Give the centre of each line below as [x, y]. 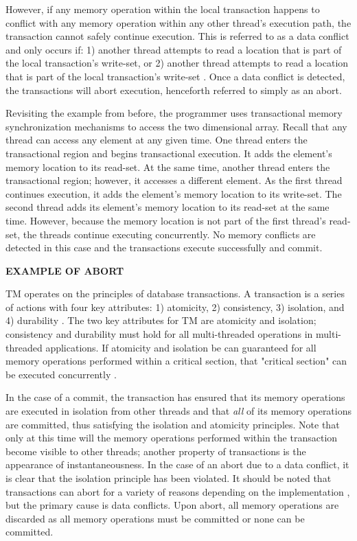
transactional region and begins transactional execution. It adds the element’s [169, 153]
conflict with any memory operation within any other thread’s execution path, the [178, 22]
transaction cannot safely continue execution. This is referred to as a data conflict [177, 36]
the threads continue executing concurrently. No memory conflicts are [169, 234]
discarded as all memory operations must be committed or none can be [155, 518]
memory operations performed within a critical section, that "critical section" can [176, 361]
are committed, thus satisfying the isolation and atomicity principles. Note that [173, 424]
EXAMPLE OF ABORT [65, 270]
